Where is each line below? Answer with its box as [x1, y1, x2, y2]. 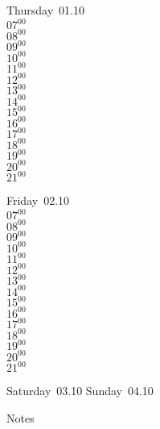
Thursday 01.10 [6, 2, 84, 18]
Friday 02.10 [6, 192, 70, 209]
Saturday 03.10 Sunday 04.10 [6, 382, 154, 399]
